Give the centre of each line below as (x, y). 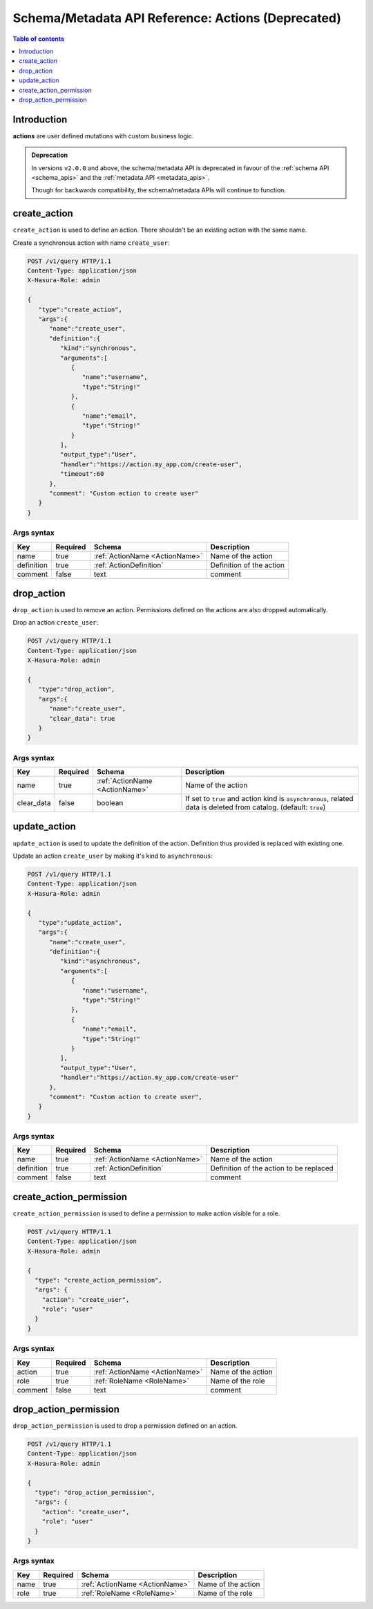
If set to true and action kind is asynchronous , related (269, 799)
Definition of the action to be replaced (272, 1168)
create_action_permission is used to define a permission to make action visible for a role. (146, 1213)
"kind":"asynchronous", (100, 961)
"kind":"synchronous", (98, 348)
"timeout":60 (82, 474)
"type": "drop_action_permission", (95, 1493)
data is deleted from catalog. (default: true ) (256, 807)
